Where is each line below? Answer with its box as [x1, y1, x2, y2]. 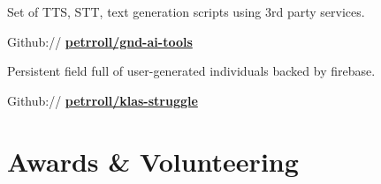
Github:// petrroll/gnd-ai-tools [7, 32, 193, 50]
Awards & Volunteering [7, 143, 299, 179]
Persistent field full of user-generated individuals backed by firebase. [7, 62, 376, 80]
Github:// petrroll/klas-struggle [7, 91, 198, 109]
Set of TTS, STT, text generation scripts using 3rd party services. [7, 3, 365, 20]
